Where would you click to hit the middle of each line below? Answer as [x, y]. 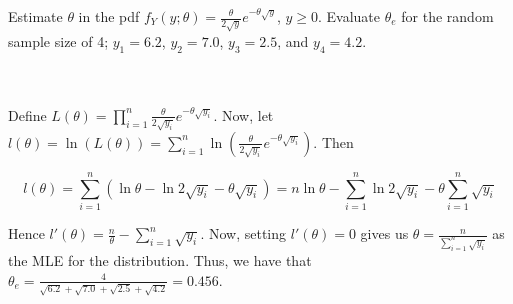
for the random [447, 16]
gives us [384, 233]
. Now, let [243, 114]
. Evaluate [349, 16]
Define [27, 114]
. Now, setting [243, 233]
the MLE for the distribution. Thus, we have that [160, 260]
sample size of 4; [58, 40]
